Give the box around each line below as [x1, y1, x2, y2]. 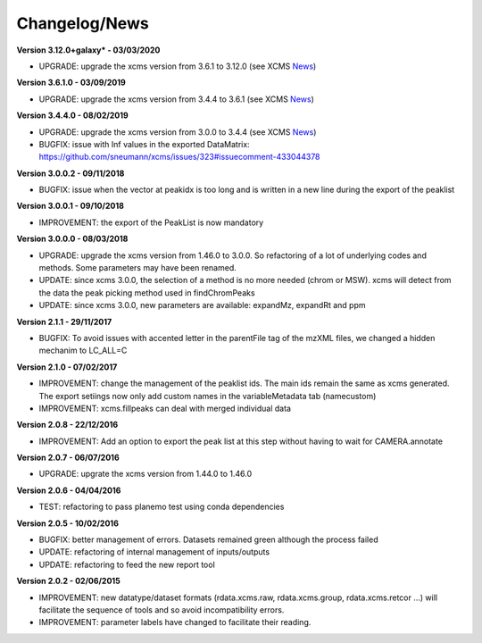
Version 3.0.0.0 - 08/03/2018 [16, 233, 129, 245]
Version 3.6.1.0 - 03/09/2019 [16, 77, 127, 88]
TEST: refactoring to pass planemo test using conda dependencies [38, 501, 285, 513]
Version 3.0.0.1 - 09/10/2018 [16, 201, 125, 212]
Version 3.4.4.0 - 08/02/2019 [16, 110, 129, 121]
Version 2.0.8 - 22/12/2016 [16, 420, 119, 430]
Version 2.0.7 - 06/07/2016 [16, 452, 120, 463]
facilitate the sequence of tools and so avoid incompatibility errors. [38, 605, 285, 615]
